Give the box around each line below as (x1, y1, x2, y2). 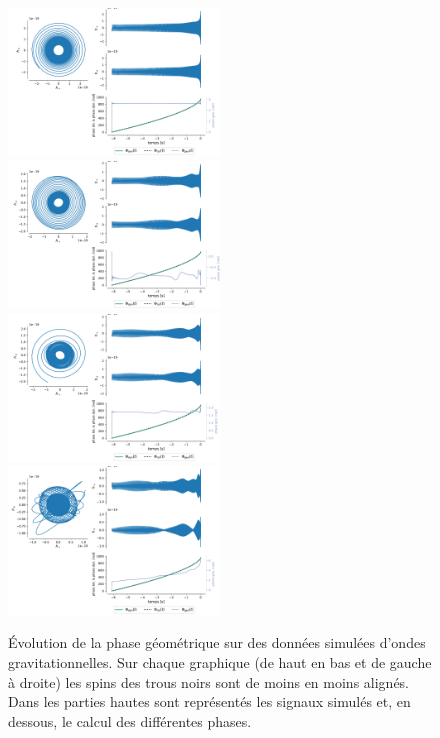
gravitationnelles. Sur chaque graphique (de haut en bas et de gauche (8, 651, 432, 672)
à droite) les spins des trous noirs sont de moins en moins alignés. (8, 671, 410, 692)
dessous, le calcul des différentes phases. (8, 710, 252, 731)
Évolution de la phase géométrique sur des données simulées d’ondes (8, 632, 426, 653)
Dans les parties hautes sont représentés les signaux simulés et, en (8, 691, 411, 712)
